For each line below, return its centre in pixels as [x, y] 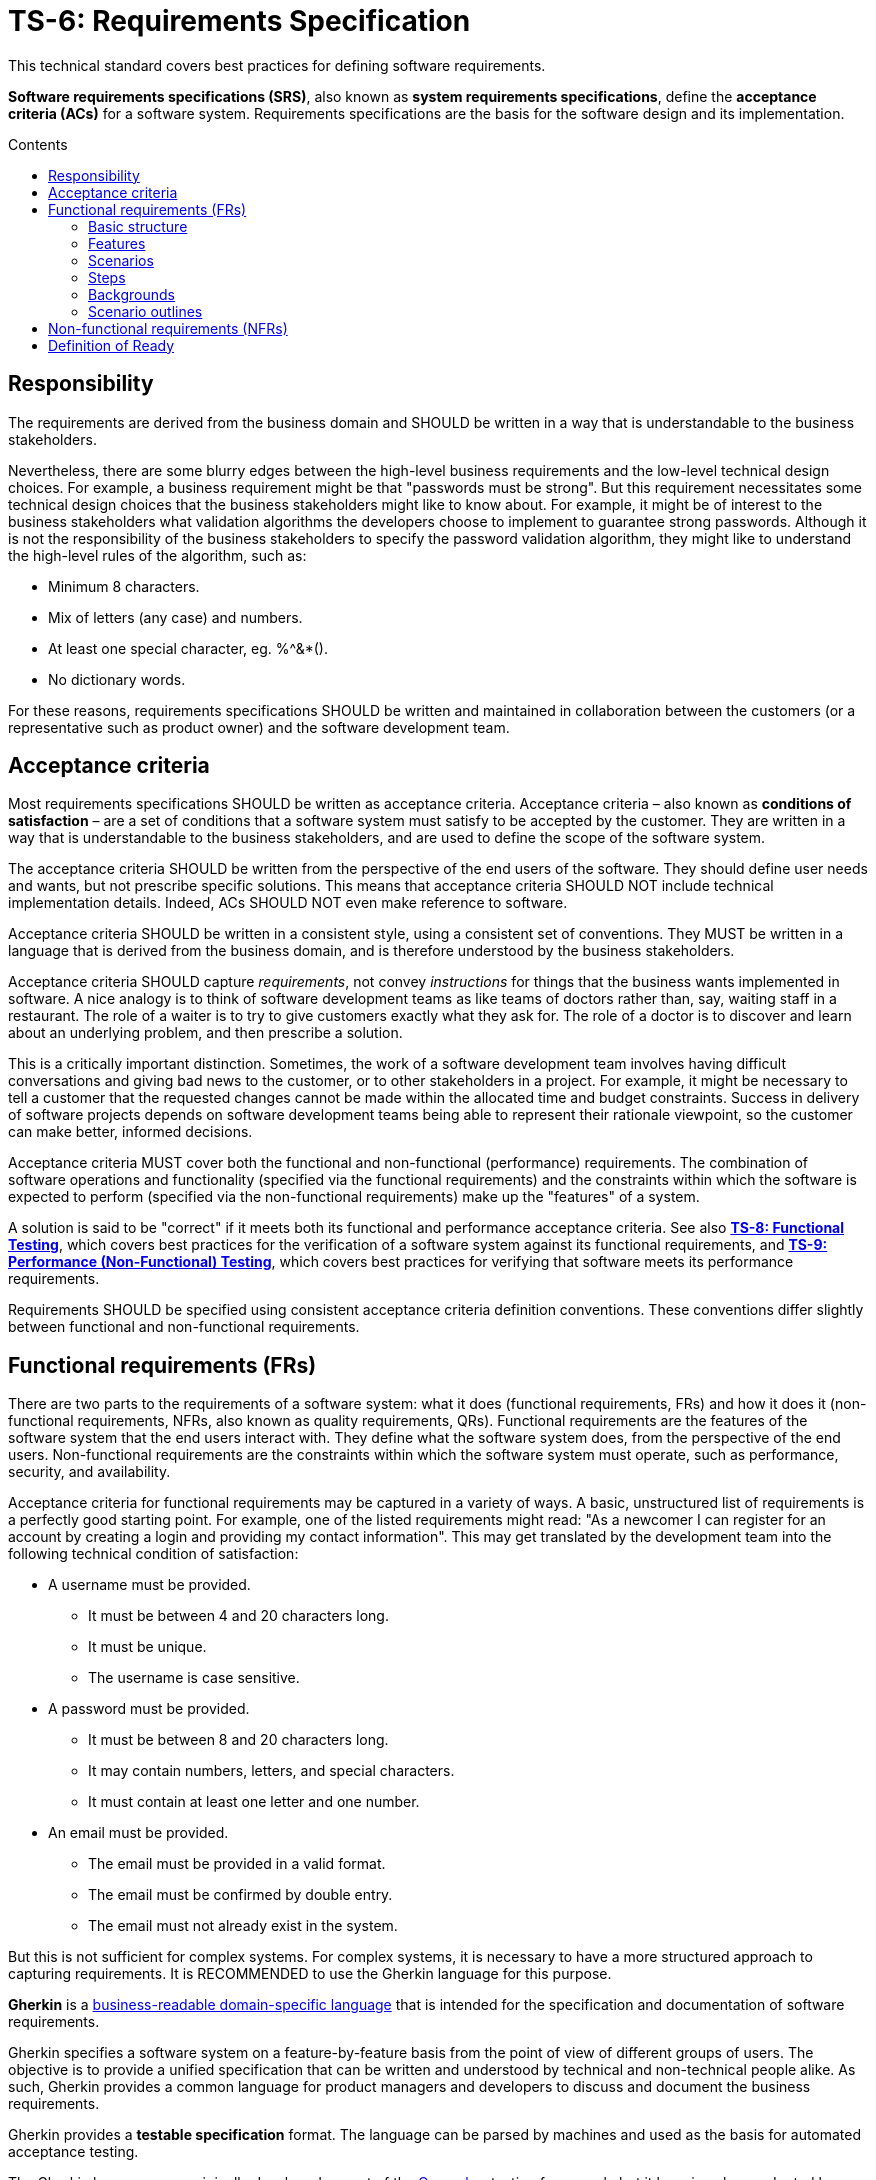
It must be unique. [147, 1647]
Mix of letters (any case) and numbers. [175, 617]
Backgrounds [131, 294]
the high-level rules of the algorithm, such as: [157, 555]
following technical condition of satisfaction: [153, 1554]
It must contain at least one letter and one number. [254, 1802]
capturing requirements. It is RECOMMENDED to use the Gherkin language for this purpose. [310, 1974]
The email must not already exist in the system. [243, 1926]
